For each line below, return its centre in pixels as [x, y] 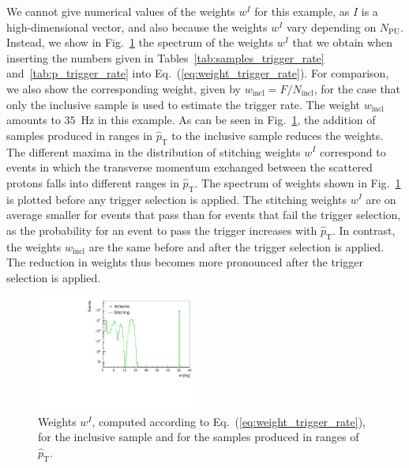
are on [381, 199]
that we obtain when [342, 42]
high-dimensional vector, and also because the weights [137, 26]
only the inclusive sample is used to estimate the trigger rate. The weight [184, 104]
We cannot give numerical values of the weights [121, 11]
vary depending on [331, 26]
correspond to [353, 151]
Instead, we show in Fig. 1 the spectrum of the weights [140, 42]
